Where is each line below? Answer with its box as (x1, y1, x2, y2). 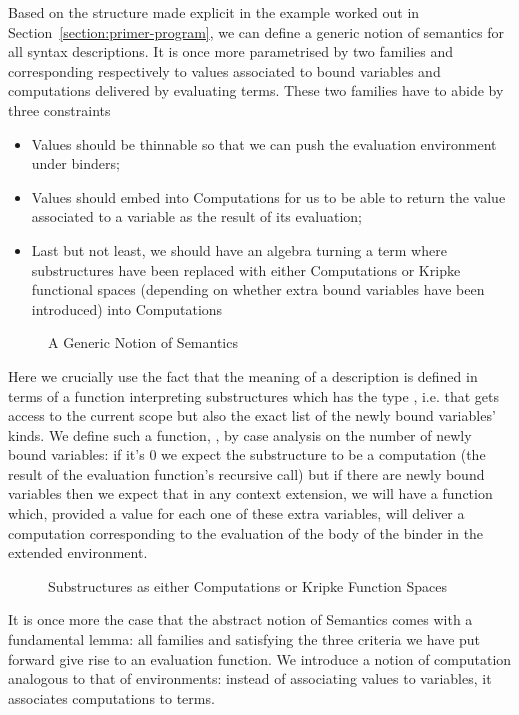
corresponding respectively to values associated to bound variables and (8, 60, 441, 81)
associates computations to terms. (8, 687, 215, 708)
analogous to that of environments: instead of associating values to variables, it (8, 668, 492, 689)
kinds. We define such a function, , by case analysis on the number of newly (8, 424, 472, 445)
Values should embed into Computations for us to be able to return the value (31, 186, 506, 207)
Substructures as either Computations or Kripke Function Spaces (48, 575, 448, 596)
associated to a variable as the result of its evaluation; (31, 206, 363, 227)
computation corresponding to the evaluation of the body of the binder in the (8, 522, 484, 543)
